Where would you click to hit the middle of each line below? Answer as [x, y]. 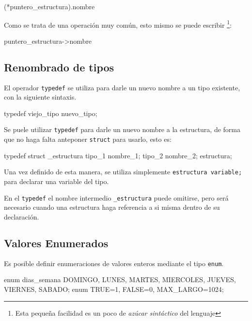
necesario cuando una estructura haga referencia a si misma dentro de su [112, 207]
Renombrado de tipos [59, 67]
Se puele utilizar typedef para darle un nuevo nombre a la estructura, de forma [122, 129]
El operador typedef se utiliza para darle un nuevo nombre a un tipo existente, [122, 87]
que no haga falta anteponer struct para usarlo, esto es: [88, 139]
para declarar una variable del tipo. [56, 181]
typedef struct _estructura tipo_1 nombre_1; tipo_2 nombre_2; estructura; [118, 155]
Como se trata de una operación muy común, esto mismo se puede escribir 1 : [118, 24]
